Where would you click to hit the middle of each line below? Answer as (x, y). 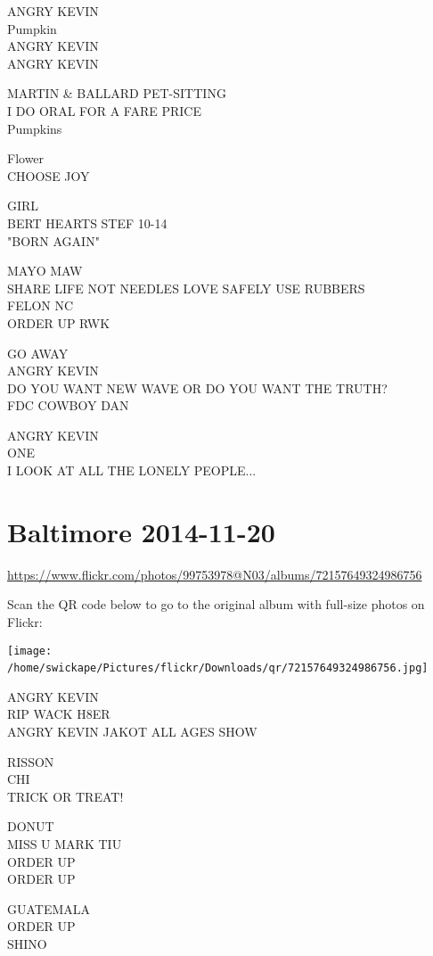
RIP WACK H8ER (59, 714)
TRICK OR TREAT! (65, 796)
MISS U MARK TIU (65, 844)
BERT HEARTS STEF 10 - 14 (87, 223)
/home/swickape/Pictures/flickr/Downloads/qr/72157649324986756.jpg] (218, 668)
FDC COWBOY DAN (68, 405)
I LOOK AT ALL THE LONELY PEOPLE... (132, 470)
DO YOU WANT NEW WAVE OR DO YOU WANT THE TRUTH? (197, 387)
